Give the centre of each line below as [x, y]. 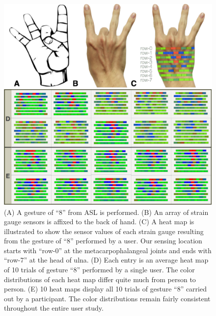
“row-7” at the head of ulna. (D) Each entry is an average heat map [106, 260]
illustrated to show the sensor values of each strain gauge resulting [104, 231]
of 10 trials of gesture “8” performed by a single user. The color [99, 270]
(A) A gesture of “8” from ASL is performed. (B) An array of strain [106, 212]
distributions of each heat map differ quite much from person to [100, 279]
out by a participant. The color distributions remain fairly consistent [107, 298]
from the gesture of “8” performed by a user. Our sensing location [103, 241]
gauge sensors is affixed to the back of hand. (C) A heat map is [99, 222]
